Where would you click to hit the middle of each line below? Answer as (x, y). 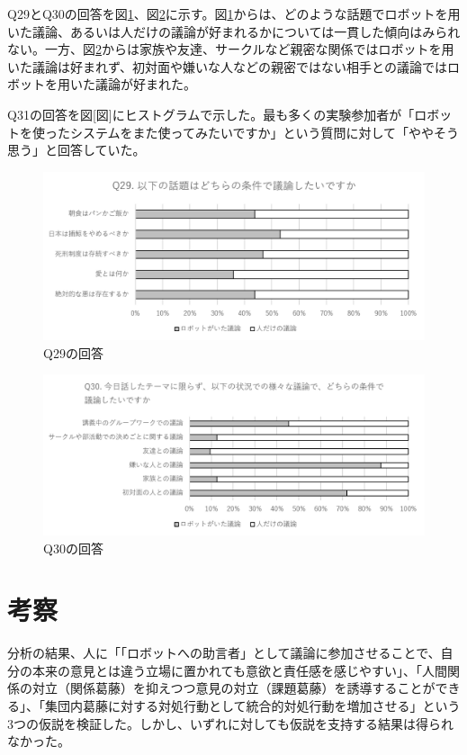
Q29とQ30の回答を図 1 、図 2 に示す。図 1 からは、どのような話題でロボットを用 (234, 13)
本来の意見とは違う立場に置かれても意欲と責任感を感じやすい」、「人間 (239, 670)
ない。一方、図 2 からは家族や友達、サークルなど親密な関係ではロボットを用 (231, 49)
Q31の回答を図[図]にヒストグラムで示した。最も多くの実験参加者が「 (211, 114)
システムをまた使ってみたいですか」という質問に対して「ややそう (265, 132)
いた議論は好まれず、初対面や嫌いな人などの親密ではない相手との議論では (227, 66)
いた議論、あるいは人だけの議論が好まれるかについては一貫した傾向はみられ (234, 31)
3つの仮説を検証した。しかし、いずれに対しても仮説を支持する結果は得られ (230, 723)
